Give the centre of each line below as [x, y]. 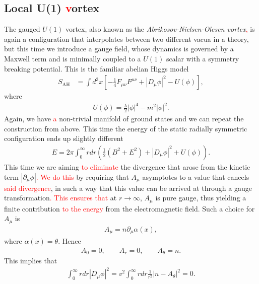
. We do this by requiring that [82, 176]
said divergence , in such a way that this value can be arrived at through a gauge [128, 188]
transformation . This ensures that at [60, 198]
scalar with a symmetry [203, 58]
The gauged [22, 29]
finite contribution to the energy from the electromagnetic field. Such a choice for [129, 208]
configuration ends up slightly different [64, 138]
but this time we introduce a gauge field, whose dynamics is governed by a [119, 49]
